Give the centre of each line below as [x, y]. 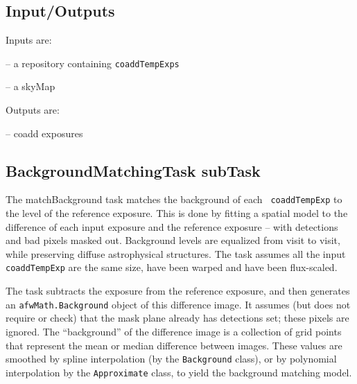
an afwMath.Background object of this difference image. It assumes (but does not [178, 304]
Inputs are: [29, 40]
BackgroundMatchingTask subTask [133, 170]
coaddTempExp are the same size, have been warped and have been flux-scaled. [172, 267]
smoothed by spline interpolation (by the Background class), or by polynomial [171, 359]
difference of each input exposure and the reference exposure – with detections [172, 226]
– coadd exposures [44, 133]
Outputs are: [33, 110]
